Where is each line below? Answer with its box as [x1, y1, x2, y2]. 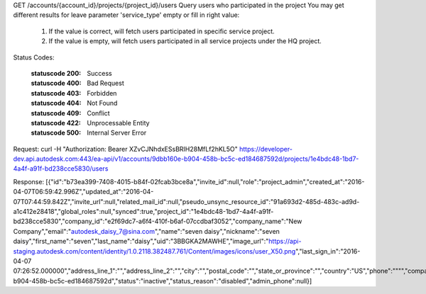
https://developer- [239, 145, 293, 153]
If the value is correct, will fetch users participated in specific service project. [48, 27, 275, 35]
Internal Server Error [87, 128, 147, 137]
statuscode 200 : [31, 69, 82, 77]
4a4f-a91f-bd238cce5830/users [13, 164, 109, 173]
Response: [13, 177, 45, 186]
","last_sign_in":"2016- [295, 247, 361, 255]
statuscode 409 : [31, 108, 82, 117]
